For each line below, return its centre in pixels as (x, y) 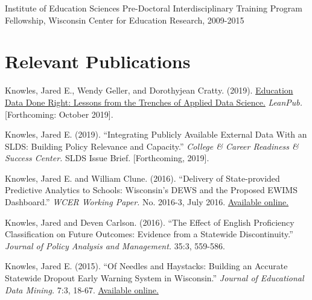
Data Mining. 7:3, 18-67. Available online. (82, 289)
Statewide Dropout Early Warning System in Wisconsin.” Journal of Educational (154, 278)
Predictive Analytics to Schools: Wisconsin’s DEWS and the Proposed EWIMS (151, 190)
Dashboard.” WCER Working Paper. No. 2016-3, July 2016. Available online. (147, 202)
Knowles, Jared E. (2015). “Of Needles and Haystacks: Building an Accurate (146, 266)
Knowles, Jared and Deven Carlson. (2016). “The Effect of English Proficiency (150, 222)
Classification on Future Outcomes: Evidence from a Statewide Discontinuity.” (149, 234)
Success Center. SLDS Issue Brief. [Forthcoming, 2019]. (107, 158)
